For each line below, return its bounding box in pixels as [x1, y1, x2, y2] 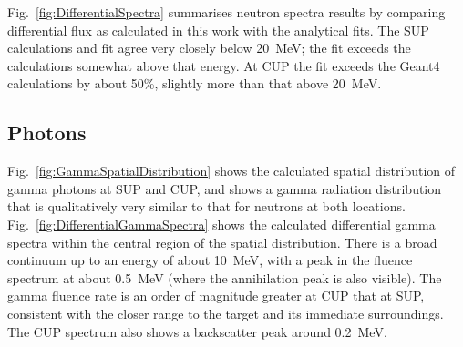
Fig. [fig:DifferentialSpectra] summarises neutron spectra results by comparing [7, 3, 446, 21]
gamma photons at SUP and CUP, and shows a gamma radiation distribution [7, 179, 442, 198]
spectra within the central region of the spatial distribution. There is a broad [7, 232, 437, 251]
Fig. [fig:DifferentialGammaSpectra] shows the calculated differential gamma [7, 214, 436, 233]
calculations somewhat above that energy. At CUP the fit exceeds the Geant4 [7, 56, 440, 75]
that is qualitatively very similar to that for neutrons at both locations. [7, 197, 406, 216]
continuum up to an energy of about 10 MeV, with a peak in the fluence [7, 250, 413, 270]
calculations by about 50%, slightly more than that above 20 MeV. [7, 74, 382, 93]
